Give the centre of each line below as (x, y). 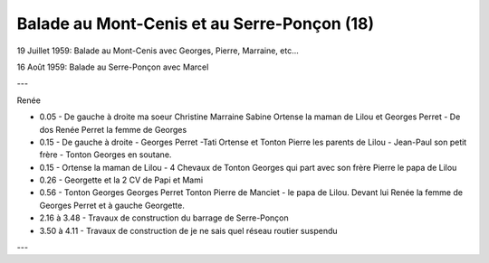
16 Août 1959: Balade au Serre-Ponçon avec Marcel (113, 67)
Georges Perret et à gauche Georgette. (112, 205)
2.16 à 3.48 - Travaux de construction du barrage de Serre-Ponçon (164, 218)
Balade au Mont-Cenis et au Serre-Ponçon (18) (196, 23)
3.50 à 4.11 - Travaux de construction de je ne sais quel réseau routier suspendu (189, 230)
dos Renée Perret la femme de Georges (113, 129)
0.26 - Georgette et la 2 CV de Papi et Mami (121, 180)
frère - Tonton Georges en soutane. (105, 155)
